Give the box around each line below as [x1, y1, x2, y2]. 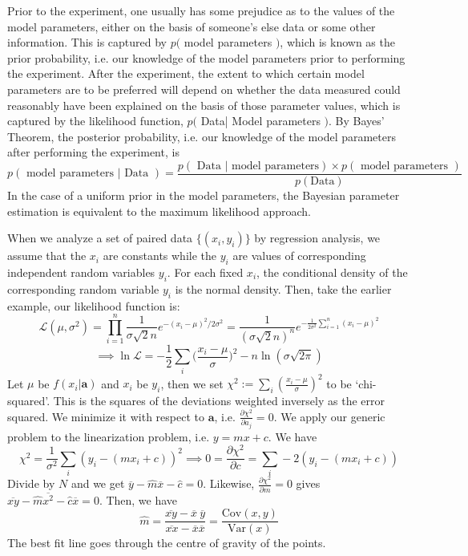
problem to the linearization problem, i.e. [7, 428, 210, 444]
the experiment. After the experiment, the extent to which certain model [7, 65, 365, 82]
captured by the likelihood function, [7, 112, 184, 129]
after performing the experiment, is [7, 144, 180, 160]
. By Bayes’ [329, 112, 385, 129]
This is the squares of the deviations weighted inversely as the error [53, 392, 385, 409]
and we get [71, 475, 125, 492]
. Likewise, [203, 475, 255, 492]
